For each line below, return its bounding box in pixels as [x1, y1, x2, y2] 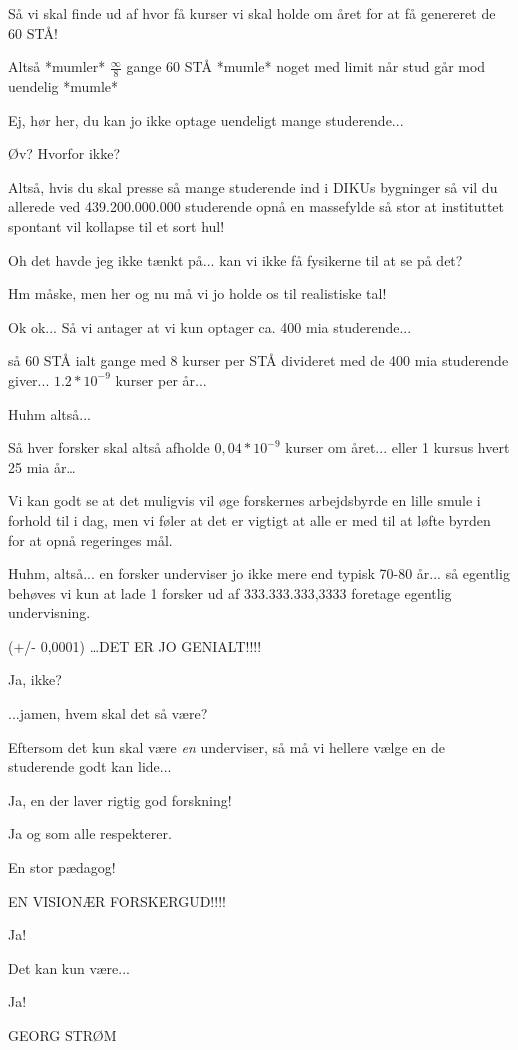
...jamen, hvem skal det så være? [8, 703, 208, 724]
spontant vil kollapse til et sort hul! [8, 215, 225, 236]
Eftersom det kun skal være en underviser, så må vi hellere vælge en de [8, 736, 445, 757]
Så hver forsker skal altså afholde [8, 437, 210, 458]
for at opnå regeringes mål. [8, 529, 173, 550]
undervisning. [8, 602, 91, 623]
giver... [8, 369, 50, 390]
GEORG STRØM [8, 1025, 117, 1046]
